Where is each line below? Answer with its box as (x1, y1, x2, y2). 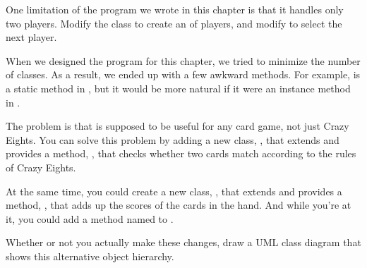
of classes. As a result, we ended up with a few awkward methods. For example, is (6, 67, 361, 82)
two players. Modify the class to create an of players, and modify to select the (6, 16, 342, 30)
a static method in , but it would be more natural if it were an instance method (6, 80, 351, 95)
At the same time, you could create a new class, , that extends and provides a (6, 183, 342, 198)
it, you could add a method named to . (6, 211, 174, 226)
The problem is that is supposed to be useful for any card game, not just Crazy (6, 118, 349, 133)
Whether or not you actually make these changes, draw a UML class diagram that (6, 235, 361, 250)
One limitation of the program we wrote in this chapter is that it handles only (6, 2, 344, 16)
